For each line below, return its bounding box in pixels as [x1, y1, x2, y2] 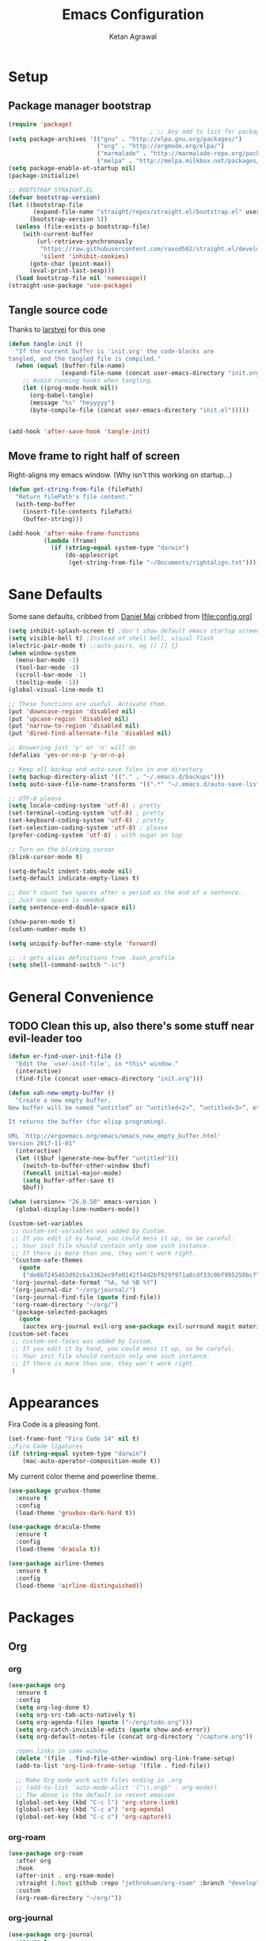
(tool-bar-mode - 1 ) [15, 663, 80, 672]
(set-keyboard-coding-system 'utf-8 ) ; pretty [8, 817, 165, 825]
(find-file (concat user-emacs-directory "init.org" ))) [15, 1074, 203, 1082]
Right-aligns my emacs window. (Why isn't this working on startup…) [8, 470, 233, 480]
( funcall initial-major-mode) [22, 1169, 123, 1177]
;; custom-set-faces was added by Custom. [11, 1338, 154, 1346]
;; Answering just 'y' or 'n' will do [8, 744, 136, 752]
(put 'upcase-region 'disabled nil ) [8, 715, 129, 723]
